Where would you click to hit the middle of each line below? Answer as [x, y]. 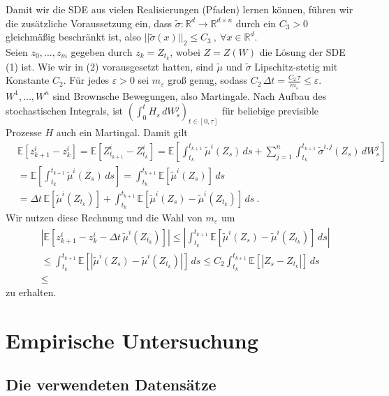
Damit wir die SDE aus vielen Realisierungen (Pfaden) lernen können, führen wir [179, 9]
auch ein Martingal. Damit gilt [122, 132]
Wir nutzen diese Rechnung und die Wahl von [104, 218]
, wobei [185, 51]
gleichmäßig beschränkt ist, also [73, 37]
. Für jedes [86, 80]
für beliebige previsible [270, 111]
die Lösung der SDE [302, 51]
